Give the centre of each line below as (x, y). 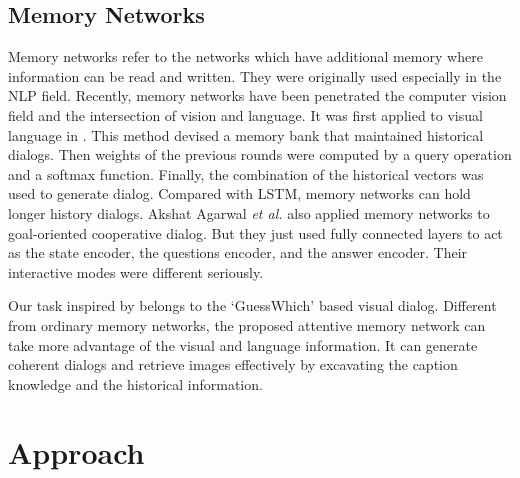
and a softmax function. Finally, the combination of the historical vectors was (246, 173)
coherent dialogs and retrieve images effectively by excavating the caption (233, 364)
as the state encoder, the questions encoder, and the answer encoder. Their (238, 252)
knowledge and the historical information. (135, 383)
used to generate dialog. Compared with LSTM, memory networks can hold (239, 193)
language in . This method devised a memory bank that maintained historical (246, 134)
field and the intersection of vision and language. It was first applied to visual (245, 114)
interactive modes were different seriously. (136, 271)
